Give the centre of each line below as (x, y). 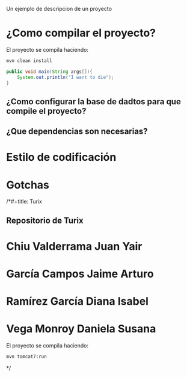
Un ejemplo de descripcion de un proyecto (59, 9)
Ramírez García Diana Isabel (78, 301)
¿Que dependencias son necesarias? (77, 132)
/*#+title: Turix (24, 202)
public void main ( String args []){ (50, 72)
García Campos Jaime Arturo (80, 274)
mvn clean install (29, 61)
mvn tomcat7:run (26, 357)
